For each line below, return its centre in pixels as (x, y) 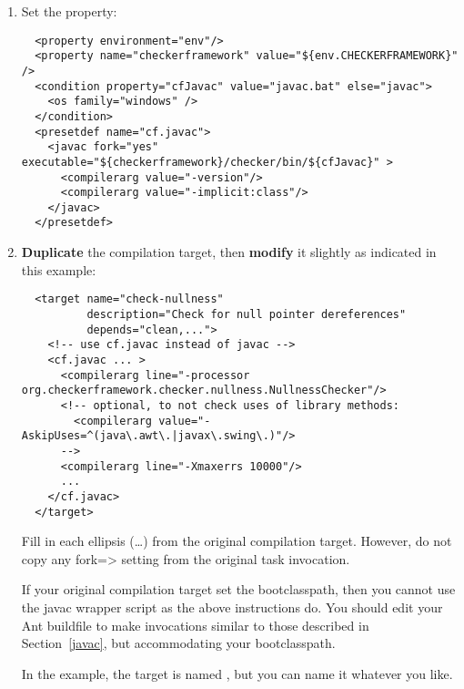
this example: (59, 269)
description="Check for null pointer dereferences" (247, 314)
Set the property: (69, 11)
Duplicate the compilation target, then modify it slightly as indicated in (229, 252)
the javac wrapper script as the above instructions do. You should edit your (232, 607)
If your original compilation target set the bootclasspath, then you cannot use (238, 589)
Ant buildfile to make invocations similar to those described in (195, 625)
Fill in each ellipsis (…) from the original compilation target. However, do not (237, 541)
